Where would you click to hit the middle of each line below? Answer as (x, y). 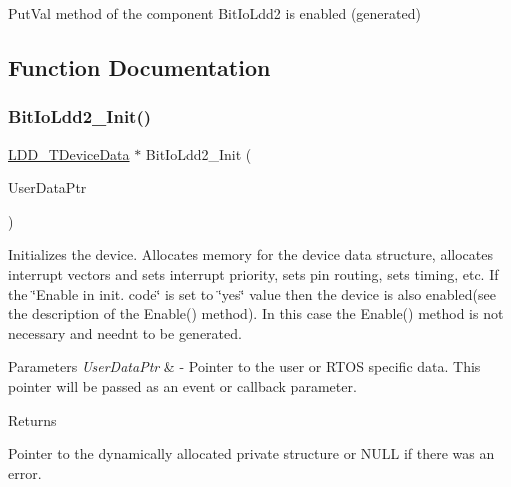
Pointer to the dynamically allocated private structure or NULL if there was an (251, 453)
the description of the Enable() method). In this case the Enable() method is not (256, 313)
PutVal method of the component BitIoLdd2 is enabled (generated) (214, 13)
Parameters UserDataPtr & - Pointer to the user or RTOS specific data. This (244, 366)
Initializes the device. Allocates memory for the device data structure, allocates (250, 254)
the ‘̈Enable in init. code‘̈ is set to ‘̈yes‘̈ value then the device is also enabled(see (252, 293)
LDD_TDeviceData (69, 153)
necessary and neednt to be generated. (125, 332)
